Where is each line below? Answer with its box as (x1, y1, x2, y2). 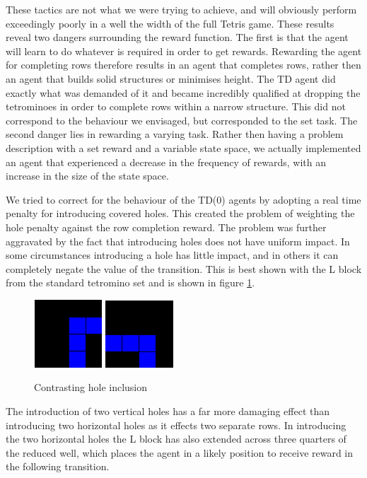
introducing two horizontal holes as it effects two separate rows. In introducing (6, 417, 346, 432)
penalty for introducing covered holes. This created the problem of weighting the (6, 206, 355, 221)
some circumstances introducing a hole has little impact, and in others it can (6, 247, 339, 262)
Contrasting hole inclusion (34, 380, 148, 395)
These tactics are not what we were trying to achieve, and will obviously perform (6, 2, 357, 16)
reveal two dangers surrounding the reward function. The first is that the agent (6, 30, 349, 45)
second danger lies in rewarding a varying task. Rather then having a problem (6, 127, 344, 141)
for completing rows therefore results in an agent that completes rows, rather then (6, 57, 361, 72)
